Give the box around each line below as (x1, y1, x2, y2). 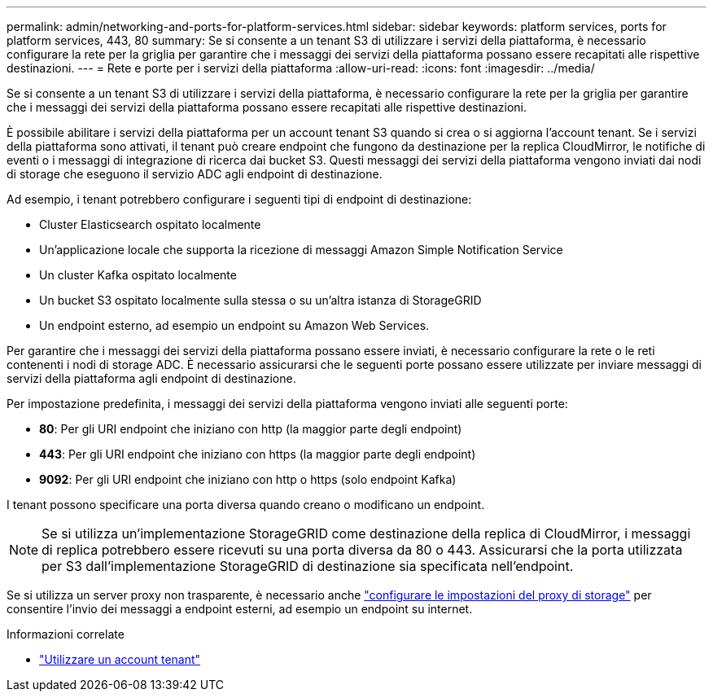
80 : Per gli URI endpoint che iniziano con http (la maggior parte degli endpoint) (39, 422, 462, 436)
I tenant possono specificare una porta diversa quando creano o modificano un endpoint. (7, 498, 485, 511)
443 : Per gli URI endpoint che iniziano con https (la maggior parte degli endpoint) (39, 447, 476, 461)
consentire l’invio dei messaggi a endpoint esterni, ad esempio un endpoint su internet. (7, 602, 473, 616)
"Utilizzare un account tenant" (39, 652, 201, 666)
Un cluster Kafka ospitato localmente (39, 268, 237, 282)
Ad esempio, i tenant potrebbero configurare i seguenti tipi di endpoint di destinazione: (7, 192, 472, 206)
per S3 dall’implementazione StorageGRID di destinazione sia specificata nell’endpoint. (42, 558, 574, 574)
